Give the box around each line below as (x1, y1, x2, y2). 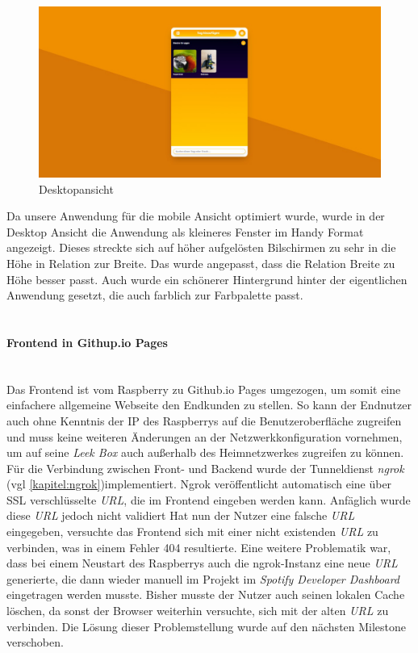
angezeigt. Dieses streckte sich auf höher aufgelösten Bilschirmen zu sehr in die (6, 239, 396, 256)
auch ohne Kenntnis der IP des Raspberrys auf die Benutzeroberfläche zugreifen (6, 412, 402, 429)
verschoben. (6, 634, 64, 651)
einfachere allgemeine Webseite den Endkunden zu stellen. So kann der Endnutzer (6, 396, 412, 413)
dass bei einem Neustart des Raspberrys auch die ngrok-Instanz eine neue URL (6, 555, 398, 571)
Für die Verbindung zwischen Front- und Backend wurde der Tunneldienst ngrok (6, 459, 404, 476)
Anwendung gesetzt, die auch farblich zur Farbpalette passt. (6, 287, 303, 303)
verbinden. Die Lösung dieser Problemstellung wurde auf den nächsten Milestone (6, 617, 407, 634)
